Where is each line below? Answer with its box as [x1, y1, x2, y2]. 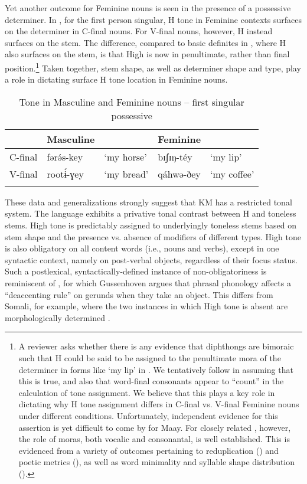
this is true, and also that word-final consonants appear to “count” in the [18, 375, 284, 387]
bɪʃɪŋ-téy [158, 149, 192, 163]
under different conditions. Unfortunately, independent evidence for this [18, 409, 278, 421]
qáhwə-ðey [158, 166, 201, 181]
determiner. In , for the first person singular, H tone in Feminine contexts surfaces [5, 13, 302, 25]
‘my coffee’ [210, 166, 254, 181]
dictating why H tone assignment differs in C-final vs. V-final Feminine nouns [18, 398, 299, 410]
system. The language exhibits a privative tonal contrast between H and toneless [5, 207, 296, 220]
